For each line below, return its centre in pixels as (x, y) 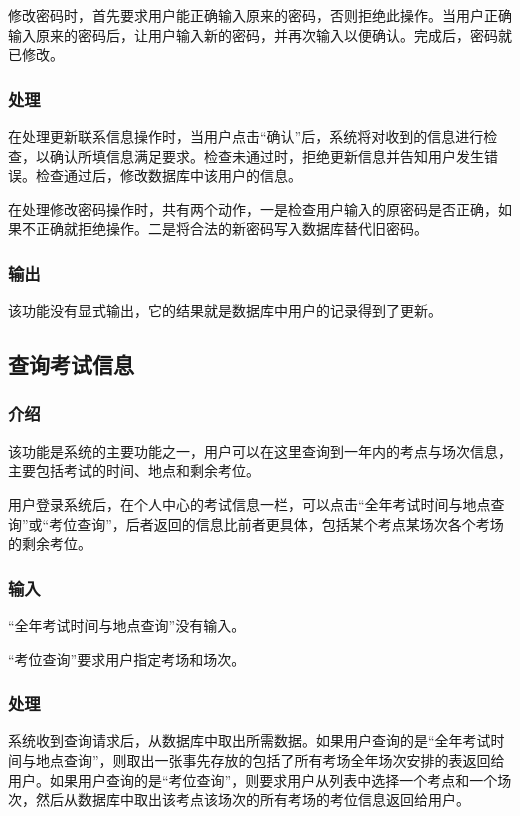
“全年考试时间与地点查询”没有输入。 (127, 624)
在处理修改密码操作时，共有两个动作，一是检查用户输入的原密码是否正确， (253, 208)
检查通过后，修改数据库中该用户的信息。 (168, 175)
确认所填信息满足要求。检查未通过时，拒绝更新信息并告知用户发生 (266, 155)
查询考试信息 (71, 364)
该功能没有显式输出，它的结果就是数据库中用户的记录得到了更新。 (225, 310)
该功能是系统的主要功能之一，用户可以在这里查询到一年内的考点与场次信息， (260, 450)
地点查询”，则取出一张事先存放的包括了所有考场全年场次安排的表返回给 (270, 759)
